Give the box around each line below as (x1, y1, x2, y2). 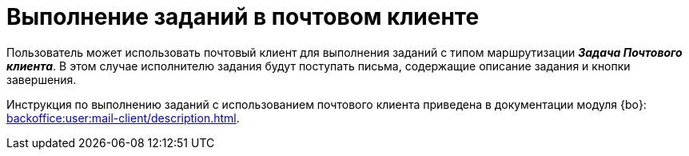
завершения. (6, 72, 77, 86)
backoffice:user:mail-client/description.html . (6, 110, 240, 125)
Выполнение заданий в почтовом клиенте (6, 3, 480, 30)
